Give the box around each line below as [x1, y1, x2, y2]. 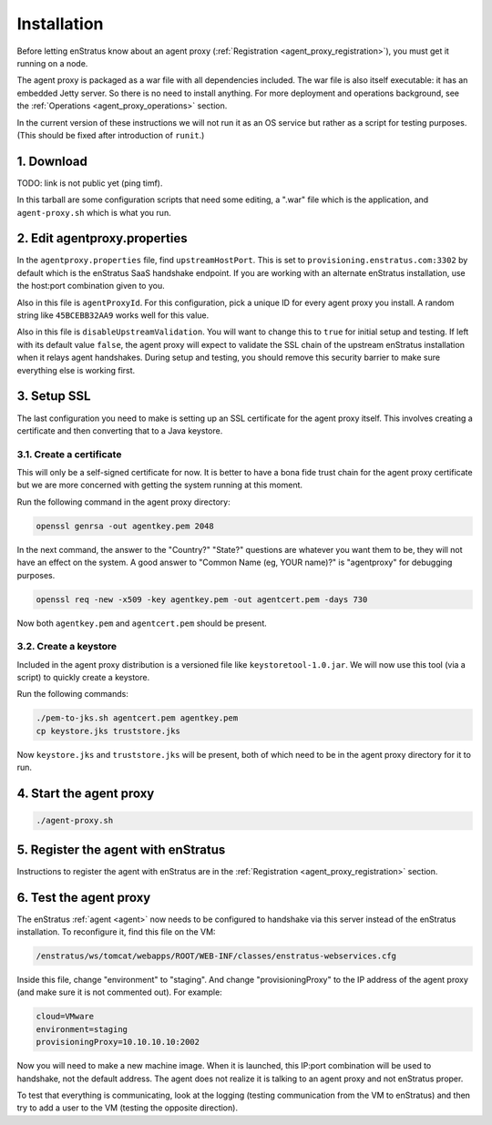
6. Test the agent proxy [16, 889, 151, 905]
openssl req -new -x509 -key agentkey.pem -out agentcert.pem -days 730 [36, 594, 368, 605]
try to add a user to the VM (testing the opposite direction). [16, 1102, 239, 1113]
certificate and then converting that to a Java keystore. [16, 424, 223, 436]
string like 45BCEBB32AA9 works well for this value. [16, 310, 210, 321]
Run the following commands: [16, 689, 129, 700]
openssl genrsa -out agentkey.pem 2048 [36, 520, 214, 531]
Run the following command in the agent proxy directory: [16, 496, 231, 507]
